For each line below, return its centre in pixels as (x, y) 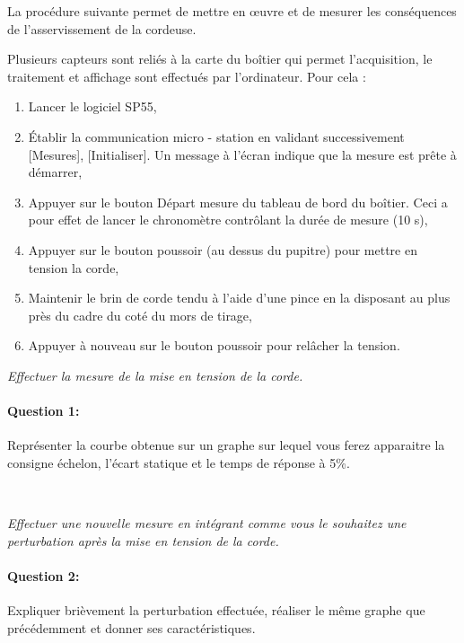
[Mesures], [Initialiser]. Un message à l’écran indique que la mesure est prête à (242, 154)
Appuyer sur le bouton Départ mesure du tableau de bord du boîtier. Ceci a (238, 202)
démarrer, (55, 172)
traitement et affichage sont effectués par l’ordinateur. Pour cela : (187, 76)
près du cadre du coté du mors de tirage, (140, 315)
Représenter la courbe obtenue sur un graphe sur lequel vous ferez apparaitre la (226, 445)
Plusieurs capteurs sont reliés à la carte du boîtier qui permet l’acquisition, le (220, 59)
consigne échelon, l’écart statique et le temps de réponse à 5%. (179, 462)
